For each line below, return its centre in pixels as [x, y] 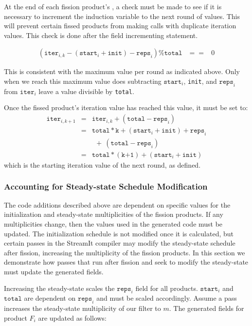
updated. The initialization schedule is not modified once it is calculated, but [119, 233]
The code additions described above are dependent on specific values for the [117, 204]
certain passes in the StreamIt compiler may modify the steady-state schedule [120, 243]
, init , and [200, 81]
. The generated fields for [207, 308]
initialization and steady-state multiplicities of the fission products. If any [114, 214]
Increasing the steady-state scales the [59, 288]
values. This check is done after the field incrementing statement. [101, 35]
